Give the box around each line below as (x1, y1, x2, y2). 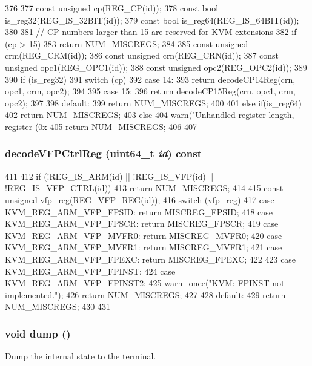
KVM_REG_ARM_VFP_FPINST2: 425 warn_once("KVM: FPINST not (5, 276, 285, 289)
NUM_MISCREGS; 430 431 (5, 300, 110, 313)
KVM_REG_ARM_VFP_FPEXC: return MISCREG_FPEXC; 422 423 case (5, 252, 296, 265)
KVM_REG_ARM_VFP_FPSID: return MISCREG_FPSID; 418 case (5, 205, 273, 218)
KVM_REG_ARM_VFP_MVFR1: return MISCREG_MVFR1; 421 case (5, 241, 282, 253)
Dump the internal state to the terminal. (5, 350, 156, 362)
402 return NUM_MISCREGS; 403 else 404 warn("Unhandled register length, (5, 108, 294, 121)
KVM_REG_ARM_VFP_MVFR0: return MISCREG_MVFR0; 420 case (5, 229, 282, 241)
